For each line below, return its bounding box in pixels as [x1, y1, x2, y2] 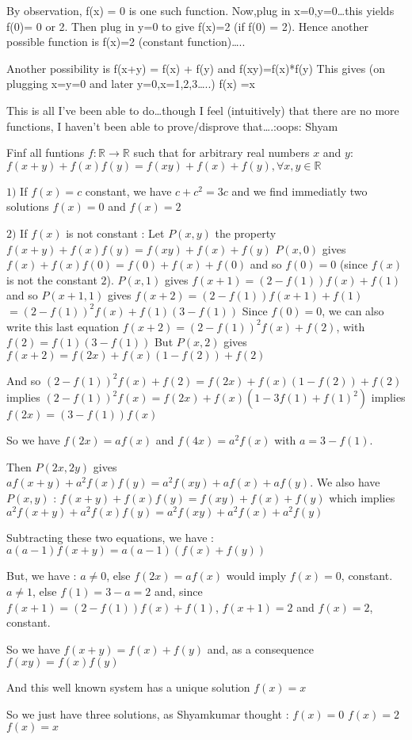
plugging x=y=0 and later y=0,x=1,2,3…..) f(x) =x [6, 75, 255, 92]
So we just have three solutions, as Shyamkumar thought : [6, 705, 289, 722]
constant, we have [85, 182, 172, 199]
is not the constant [6, 271, 97, 288]
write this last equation [6, 318, 120, 334]
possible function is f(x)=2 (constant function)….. [6, 33, 246, 50]
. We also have [310, 474, 380, 490]
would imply [226, 567, 287, 584]
